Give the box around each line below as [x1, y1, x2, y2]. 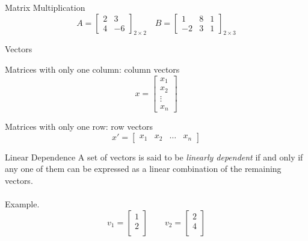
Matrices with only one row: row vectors [5, 120, 153, 133]
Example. [5, 198, 40, 210]
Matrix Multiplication [5, 1, 85, 13]
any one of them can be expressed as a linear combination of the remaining [5, 162, 282, 175]
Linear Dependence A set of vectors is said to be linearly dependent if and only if [5, 150, 303, 163]
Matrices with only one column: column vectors [5, 63, 180, 75]
